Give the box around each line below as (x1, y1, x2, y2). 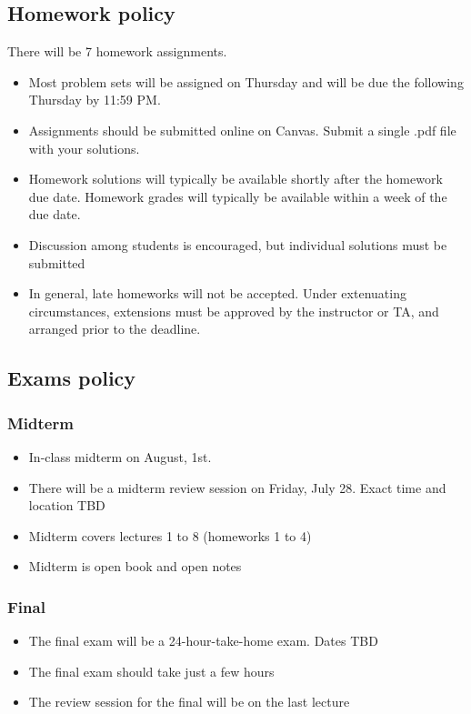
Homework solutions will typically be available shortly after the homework (28, 169, 443, 188)
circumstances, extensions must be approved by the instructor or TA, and (28, 301, 439, 320)
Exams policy (7, 364, 136, 392)
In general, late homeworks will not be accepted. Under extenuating (28, 284, 406, 303)
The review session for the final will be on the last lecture (28, 692, 350, 711)
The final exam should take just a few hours (28, 661, 275, 680)
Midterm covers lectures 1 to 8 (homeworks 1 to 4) (28, 526, 312, 545)
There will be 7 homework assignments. (7, 42, 227, 61)
